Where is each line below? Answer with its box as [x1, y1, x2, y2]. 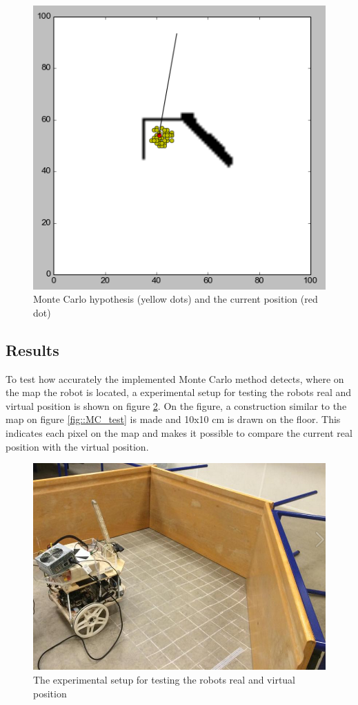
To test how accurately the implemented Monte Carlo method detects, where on [6, 371, 344, 386]
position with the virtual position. [6, 439, 149, 453]
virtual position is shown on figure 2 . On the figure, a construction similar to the [6, 398, 347, 413]
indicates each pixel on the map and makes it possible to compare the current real [6, 426, 352, 440]
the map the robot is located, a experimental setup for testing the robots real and [6, 385, 352, 399]
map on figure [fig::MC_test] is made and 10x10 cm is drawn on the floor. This [6, 412, 341, 426]
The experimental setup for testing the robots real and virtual [33, 672, 296, 686]
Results [6, 339, 59, 360]
